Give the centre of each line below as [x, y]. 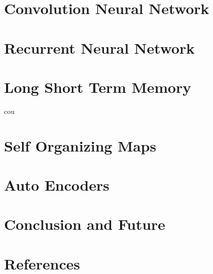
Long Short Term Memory [98, 87]
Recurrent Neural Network [99, 47]
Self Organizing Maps [80, 145]
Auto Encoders [57, 185]
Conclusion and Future [85, 224]
